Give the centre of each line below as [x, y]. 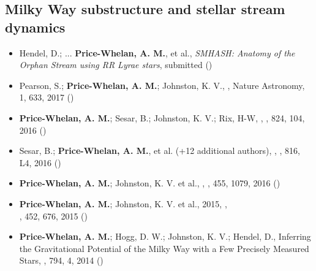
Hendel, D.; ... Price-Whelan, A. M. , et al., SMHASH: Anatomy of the [157, 52]
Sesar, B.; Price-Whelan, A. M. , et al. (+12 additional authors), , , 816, [160, 151]
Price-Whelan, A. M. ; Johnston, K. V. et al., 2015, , [123, 203]
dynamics [35, 27]
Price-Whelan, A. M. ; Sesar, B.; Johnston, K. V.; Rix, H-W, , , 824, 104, [162, 117]
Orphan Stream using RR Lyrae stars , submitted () [116, 65]
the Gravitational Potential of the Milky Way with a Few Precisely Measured [164, 248]
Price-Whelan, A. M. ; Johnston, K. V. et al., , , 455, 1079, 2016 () [150, 183]
